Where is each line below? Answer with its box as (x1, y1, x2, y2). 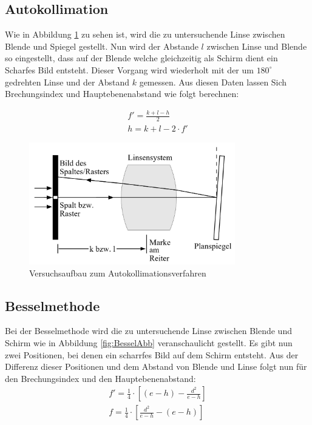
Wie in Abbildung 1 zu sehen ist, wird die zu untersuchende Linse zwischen (5, 28, 285, 41)
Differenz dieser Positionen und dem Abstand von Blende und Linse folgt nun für (5, 360, 307, 373)
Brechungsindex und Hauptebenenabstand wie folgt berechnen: (5, 87, 239, 100)
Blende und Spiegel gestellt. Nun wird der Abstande (5, 39, 198, 52)
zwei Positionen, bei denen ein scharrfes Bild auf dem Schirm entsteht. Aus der (5, 348, 299, 361)
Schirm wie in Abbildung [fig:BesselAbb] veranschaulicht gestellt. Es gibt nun (5, 336, 293, 349)
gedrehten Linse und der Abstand (5, 75, 130, 88)
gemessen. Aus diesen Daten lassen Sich (139, 75, 287, 88)
